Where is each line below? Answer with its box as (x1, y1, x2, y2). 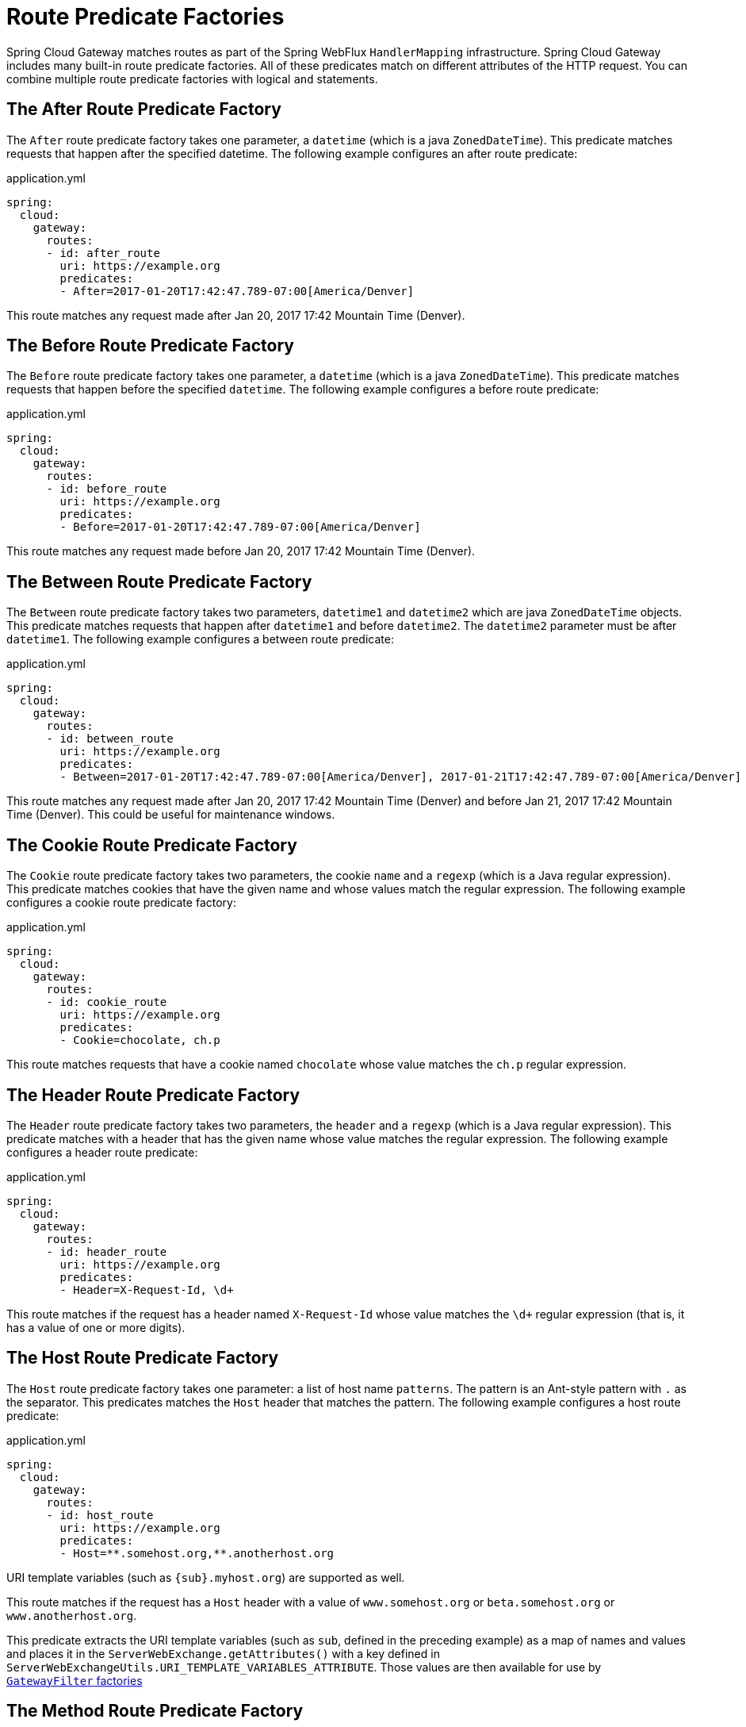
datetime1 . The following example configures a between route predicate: (6, 632, 394, 647)
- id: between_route (46, 732, 174, 746)
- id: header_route (46, 1245, 167, 1258)
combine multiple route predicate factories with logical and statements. (6, 71, 378, 86)
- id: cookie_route (46, 996, 167, 1009)
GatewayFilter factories (6, 1673, 143, 1687)
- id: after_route (46, 246, 160, 259)
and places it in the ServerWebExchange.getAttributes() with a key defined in (6, 1646, 440, 1660)
